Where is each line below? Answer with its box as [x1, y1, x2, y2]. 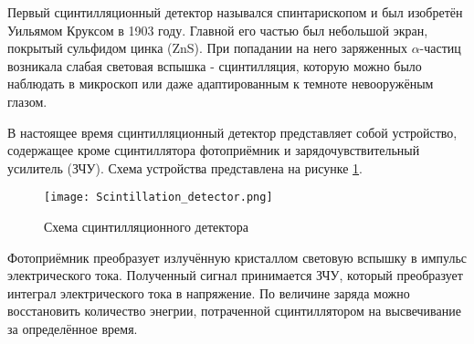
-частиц [419, 38, 461, 57]
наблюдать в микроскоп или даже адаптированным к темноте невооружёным [7, 74, 434, 93]
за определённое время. [7, 318, 138, 338]
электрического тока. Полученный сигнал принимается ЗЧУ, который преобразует [7, 266, 463, 285]
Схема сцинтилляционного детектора [44, 217, 249, 235]
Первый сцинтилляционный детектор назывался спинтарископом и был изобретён [7, 3, 463, 21]
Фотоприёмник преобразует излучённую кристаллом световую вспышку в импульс [7, 247, 468, 266]
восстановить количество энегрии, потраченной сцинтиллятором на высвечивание [7, 301, 461, 320]
